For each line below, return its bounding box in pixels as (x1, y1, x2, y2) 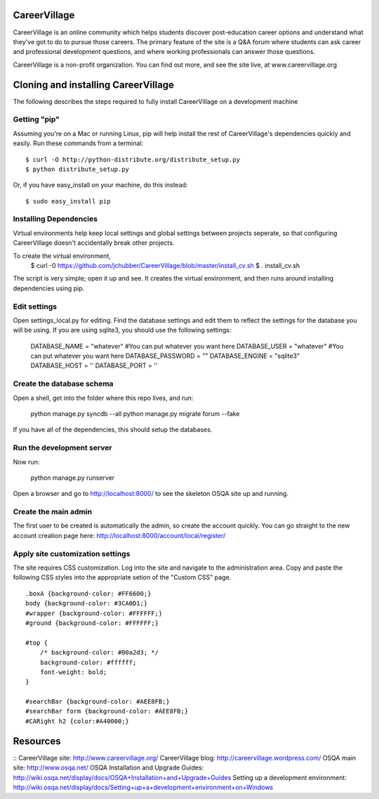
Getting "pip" (13, 114, 60, 124)
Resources (13, 735, 61, 747)
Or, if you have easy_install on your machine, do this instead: (13, 181, 188, 189)
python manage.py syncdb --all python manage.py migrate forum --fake (30, 410, 240, 418)
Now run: (13, 457, 40, 466)
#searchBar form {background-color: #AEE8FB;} (25, 707, 189, 716)
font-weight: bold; (39, 668, 107, 676)
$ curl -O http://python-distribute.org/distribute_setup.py (25, 155, 240, 163)
